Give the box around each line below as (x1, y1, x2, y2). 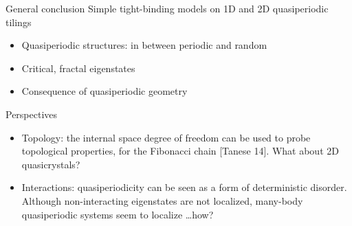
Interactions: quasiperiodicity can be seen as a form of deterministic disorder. (21, 180, 347, 194)
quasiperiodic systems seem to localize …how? (21, 207, 214, 221)
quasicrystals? (21, 157, 80, 171)
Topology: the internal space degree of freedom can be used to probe (21, 130, 311, 144)
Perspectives (5, 106, 58, 121)
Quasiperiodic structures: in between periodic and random (21, 38, 267, 52)
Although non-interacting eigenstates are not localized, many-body (21, 193, 303, 207)
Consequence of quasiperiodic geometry (21, 84, 188, 98)
